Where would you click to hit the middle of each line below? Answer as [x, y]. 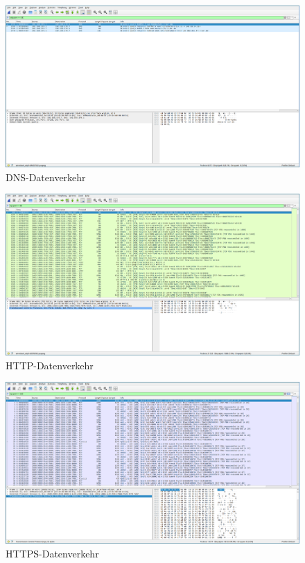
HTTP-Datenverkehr [50, 365]
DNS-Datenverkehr [46, 177]
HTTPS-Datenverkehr [52, 553]
